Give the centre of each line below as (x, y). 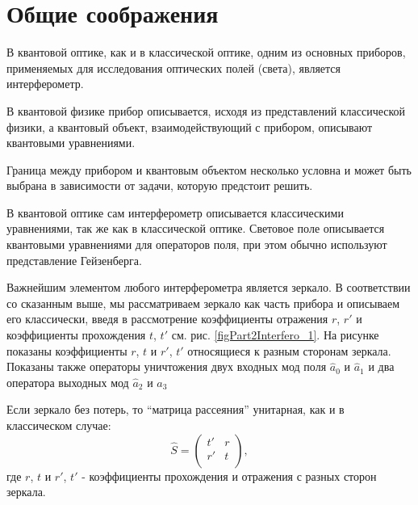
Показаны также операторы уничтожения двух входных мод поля (167, 366)
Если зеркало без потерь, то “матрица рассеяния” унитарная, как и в (176, 409)
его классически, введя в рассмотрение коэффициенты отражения (167, 319)
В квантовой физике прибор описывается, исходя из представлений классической (206, 110)
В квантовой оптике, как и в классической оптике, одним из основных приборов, (206, 52)
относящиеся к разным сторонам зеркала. (289, 350)
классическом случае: (59, 425)
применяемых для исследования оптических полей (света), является (174, 67)
